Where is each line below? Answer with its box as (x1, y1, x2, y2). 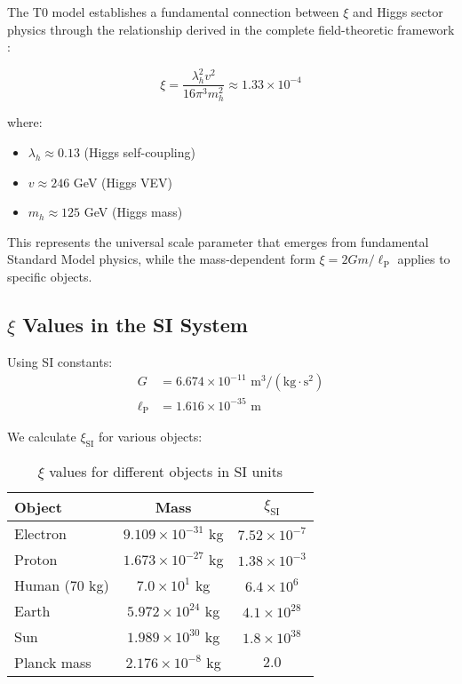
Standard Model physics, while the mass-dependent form (7, 250, 315, 268)
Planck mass (14, 652, 92, 673)
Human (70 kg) (14, 575, 109, 596)
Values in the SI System (22, 310, 248, 338)
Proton (14, 549, 58, 570)
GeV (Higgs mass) (84, 203, 183, 221)
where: (7, 113, 43, 131)
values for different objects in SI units (49, 461, 283, 482)
